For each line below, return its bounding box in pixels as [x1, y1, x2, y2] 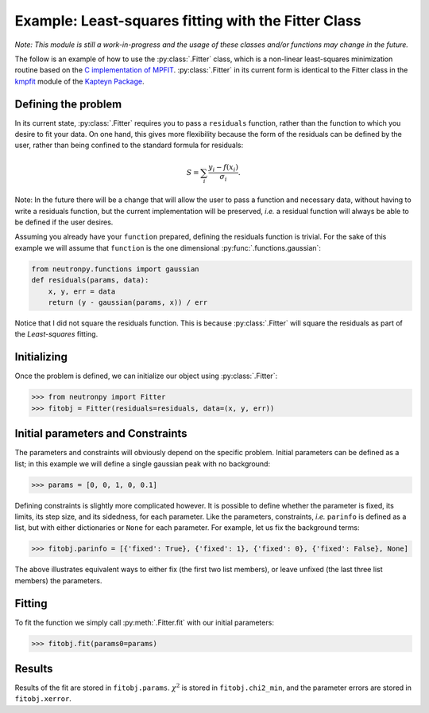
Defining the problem [14, 97, 122, 111]
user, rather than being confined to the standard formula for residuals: [14, 140, 244, 150]
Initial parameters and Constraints [14, 427, 187, 441]
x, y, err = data [48, 286, 116, 296]
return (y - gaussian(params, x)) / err [48, 298, 208, 307]
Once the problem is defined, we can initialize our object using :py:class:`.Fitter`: [14, 371, 278, 381]
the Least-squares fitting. [14, 329, 99, 339]
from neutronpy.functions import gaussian [31, 264, 199, 274]
